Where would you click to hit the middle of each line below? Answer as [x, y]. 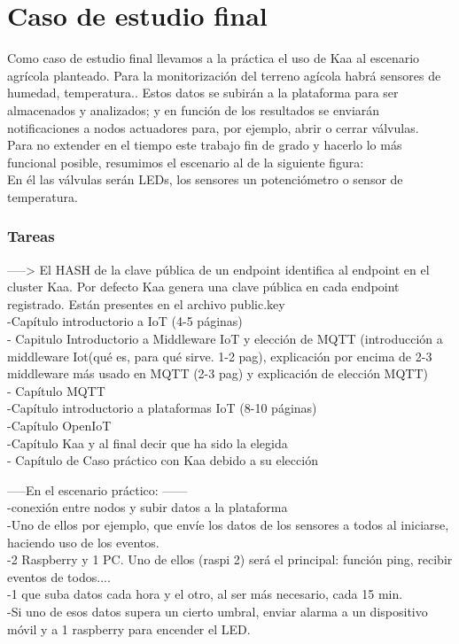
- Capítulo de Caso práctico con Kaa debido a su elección [163, 460]
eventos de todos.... [59, 576]
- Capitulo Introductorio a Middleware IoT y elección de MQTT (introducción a [225, 339]
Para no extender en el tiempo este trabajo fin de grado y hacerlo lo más [205, 145]
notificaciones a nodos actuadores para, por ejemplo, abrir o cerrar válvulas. [213, 127]
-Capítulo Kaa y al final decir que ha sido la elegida [148, 442]
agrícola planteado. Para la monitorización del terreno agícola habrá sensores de [224, 75]
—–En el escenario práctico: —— [97, 489]
